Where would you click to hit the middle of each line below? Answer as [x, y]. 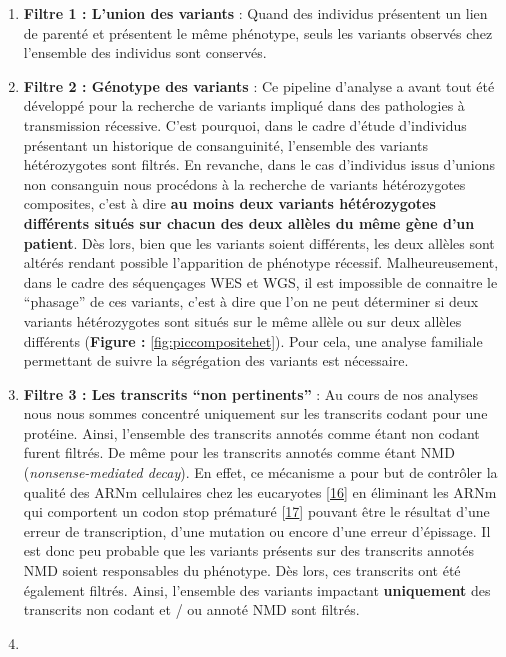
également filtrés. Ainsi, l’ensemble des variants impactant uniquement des [257, 589]
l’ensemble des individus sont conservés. [145, 52]
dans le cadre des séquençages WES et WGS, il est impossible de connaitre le [260, 281]
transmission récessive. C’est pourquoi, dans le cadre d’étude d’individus [245, 124]
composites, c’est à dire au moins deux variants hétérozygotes [229, 203]
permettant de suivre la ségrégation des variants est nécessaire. [216, 360]
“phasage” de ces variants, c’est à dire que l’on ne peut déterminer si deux [251, 301]
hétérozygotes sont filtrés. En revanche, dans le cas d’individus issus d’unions [259, 164]
